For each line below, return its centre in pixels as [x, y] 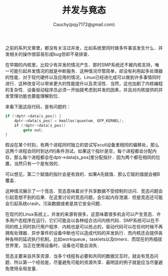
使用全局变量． [25, 268]
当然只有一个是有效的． [38, 163]
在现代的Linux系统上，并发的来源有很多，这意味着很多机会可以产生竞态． [81, 214]
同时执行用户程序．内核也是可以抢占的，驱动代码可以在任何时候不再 [92, 227]
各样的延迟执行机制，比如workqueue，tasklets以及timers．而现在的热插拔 [86, 239]
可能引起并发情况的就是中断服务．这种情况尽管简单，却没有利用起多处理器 [86, 71]
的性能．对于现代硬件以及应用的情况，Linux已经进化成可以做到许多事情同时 [83, 77]
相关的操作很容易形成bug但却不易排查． [51, 54]
